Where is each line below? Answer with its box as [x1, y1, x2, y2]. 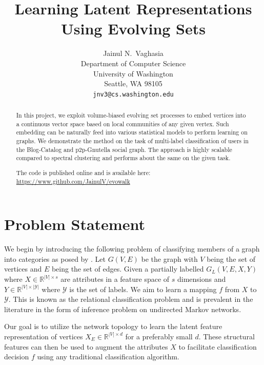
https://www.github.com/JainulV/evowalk [16, 177, 130, 185]
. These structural [198, 331, 255, 341]
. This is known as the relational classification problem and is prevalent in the [8, 294, 253, 304]
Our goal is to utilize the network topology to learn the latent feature [4, 321, 222, 332]
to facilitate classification [178, 341, 257, 352]
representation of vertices [4, 331, 83, 341]
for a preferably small [125, 331, 193, 341]
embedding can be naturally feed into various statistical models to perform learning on [16, 128, 248, 137]
